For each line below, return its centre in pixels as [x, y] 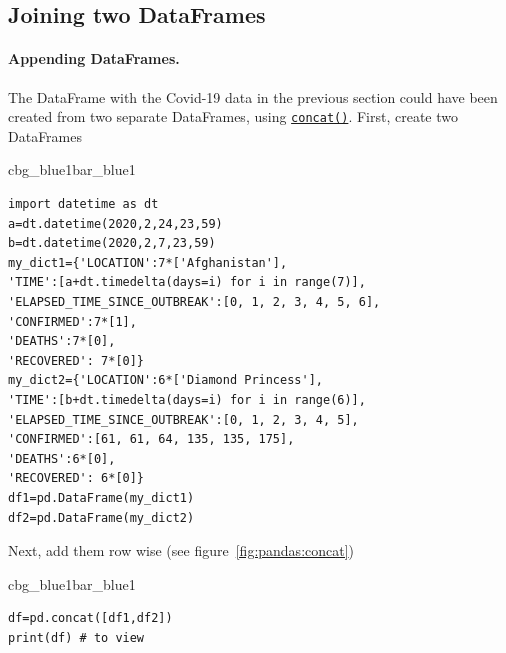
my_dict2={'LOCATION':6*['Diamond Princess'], [165, 380]
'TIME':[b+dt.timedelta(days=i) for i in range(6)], [187, 399]
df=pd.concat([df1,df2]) [90, 618]
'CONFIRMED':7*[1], [72, 321]
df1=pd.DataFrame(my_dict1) [101, 497]
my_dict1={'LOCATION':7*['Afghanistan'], [148, 262]
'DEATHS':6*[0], [62, 458]
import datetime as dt [83, 204]
